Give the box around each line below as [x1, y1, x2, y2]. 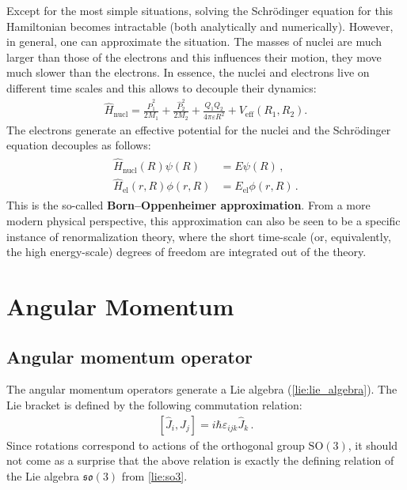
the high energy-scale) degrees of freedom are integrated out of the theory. [6, 243, 367, 260]
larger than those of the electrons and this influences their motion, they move [6, 48, 382, 65]
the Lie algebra [6, 467, 80, 484]
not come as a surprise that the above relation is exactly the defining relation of [6, 452, 394, 469]
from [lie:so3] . [121, 467, 188, 484]
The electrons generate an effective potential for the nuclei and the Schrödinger [6, 121, 391, 138]
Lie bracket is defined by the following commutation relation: [6, 396, 302, 413]
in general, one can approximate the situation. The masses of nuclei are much [6, 33, 382, 50]
